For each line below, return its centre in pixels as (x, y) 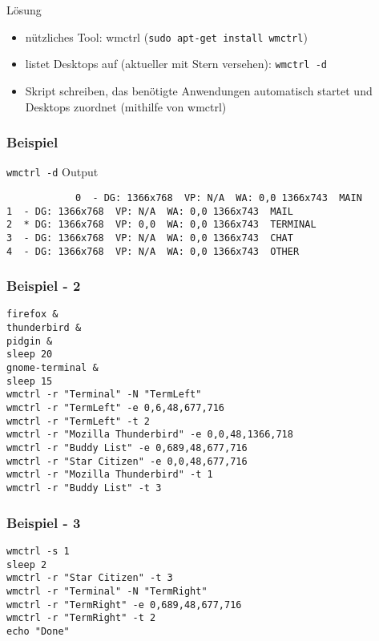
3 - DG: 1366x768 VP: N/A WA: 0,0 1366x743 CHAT (150, 238)
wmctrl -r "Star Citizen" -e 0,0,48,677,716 (127, 461)
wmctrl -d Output (52, 172)
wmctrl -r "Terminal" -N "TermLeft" (104, 395)
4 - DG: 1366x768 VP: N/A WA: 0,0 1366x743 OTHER (153, 251)
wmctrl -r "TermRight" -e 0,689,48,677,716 (124, 605)
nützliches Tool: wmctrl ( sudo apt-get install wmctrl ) (166, 36)
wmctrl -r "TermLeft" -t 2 (78, 421)
